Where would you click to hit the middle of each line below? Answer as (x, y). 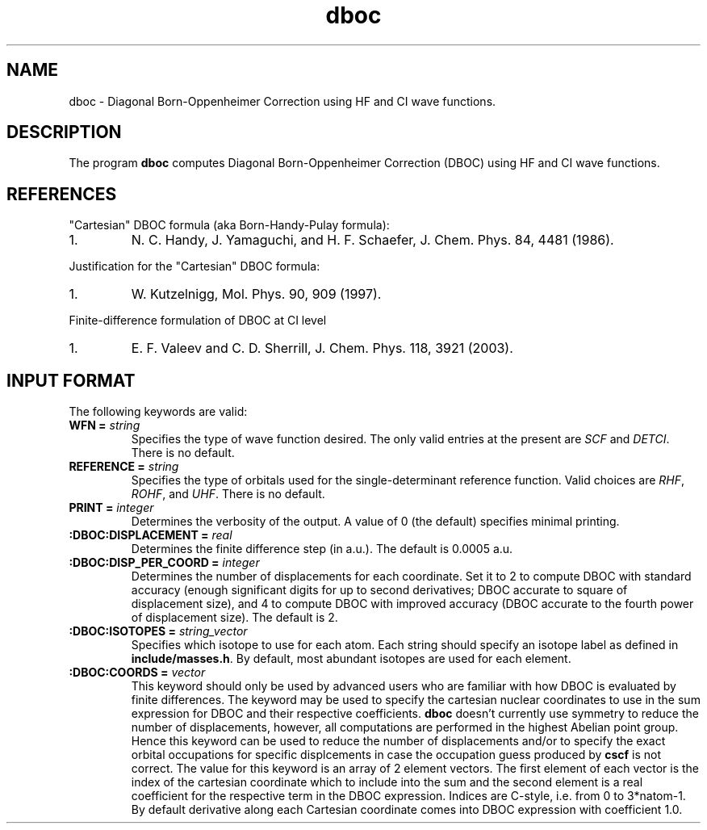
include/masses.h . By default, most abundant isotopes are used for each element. (351, 659)
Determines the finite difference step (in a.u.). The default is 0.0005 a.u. (322, 549)
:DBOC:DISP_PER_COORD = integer (164, 563)
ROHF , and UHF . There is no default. (228, 494)
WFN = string (105, 425)
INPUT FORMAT (71, 380)
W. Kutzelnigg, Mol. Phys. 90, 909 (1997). (256, 294)
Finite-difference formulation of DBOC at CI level (198, 321)
